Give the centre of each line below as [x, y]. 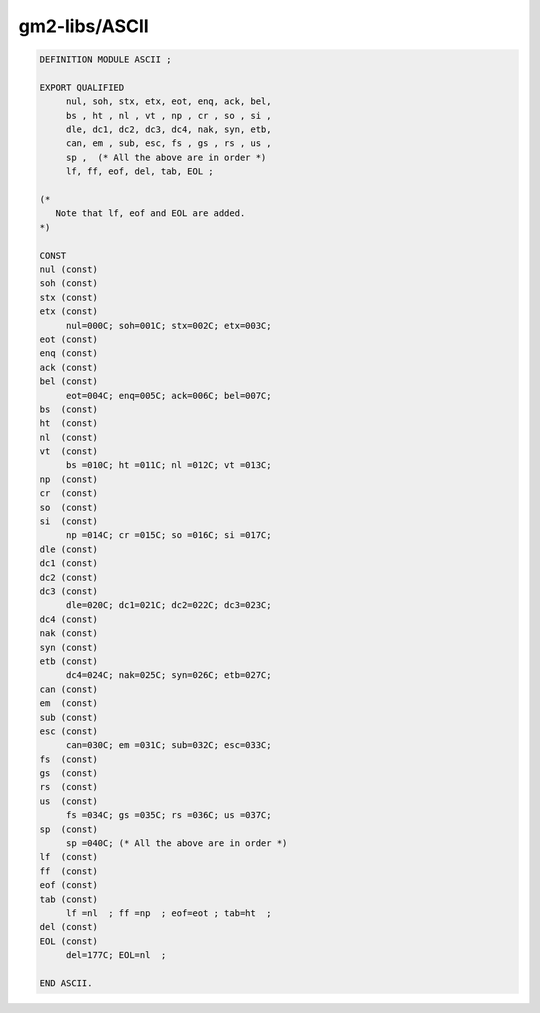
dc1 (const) [69, 563]
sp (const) [69, 829]
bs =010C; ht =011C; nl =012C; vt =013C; [168, 465]
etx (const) [69, 311]
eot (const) [69, 339]
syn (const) [69, 647]
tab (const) [69, 899]
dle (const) [69, 549]
